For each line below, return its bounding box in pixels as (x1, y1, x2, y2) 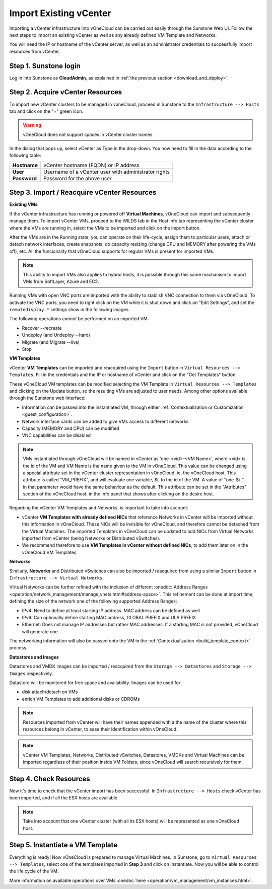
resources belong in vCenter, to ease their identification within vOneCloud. (23, 726, 178, 732)
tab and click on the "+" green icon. (9, 108, 84, 114)
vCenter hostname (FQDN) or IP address (43, 162, 140, 169)
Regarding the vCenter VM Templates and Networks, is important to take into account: (9, 505, 188, 511)
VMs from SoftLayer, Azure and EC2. (23, 278, 99, 284)
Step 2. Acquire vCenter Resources (9, 88, 122, 97)
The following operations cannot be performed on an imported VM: (9, 316, 149, 322)
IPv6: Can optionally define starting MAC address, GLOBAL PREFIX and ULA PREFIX (22, 614, 196, 620)
